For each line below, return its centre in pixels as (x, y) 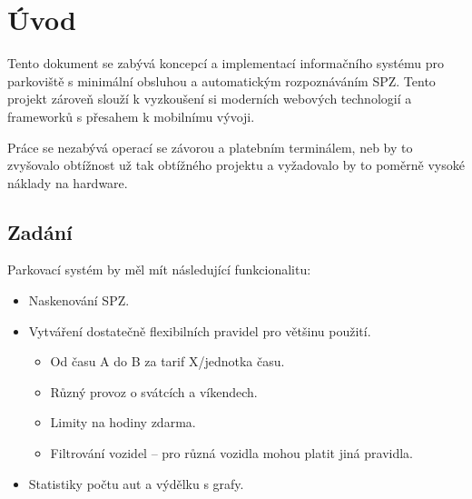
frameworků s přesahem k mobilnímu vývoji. (131, 116)
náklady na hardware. (68, 182)
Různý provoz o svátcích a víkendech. (154, 391)
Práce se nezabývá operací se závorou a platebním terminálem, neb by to (210, 147)
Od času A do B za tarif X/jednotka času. (167, 361)
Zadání (40, 231)
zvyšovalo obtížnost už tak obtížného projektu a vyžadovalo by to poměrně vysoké (236, 165)
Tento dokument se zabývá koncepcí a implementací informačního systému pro (226, 63)
